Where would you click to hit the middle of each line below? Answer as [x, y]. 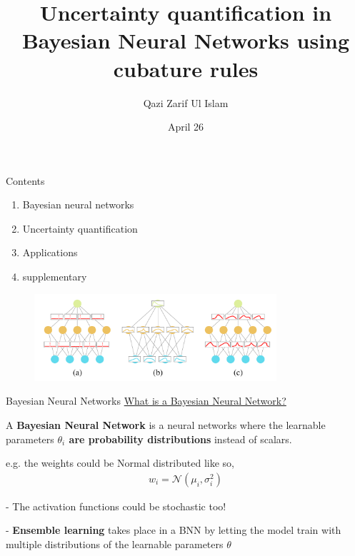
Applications [50, 252]
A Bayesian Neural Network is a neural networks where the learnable [166, 425]
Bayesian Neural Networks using [186, 40]
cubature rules [186, 68]
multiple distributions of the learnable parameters [115, 544]
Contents [25, 180]
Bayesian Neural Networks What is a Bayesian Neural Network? [146, 401]
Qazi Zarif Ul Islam [186, 102]
